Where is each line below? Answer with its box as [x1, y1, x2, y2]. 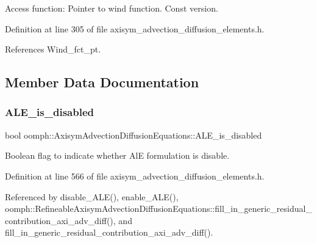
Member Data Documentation [5, 73, 199, 92]
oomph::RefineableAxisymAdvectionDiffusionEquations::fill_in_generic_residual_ [5, 202, 312, 215]
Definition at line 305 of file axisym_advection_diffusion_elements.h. [5, 22, 265, 35]
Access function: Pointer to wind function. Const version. [5, 2, 218, 14]
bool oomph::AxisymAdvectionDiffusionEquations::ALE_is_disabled [5, 128, 262, 141]
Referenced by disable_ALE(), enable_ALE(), [5, 190, 179, 203]
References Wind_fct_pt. [5, 43, 101, 56]
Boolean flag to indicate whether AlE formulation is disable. [5, 149, 230, 162]
